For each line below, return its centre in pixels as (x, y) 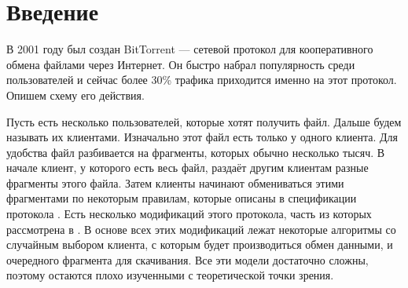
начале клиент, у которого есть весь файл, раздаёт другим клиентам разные (187, 168)
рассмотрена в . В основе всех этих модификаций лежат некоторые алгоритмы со (201, 229)
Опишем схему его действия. (75, 95)
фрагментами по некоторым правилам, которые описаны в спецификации (182, 198)
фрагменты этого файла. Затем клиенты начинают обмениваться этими (175, 182)
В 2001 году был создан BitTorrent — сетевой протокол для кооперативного (190, 49)
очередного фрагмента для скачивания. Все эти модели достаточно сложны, (187, 259)
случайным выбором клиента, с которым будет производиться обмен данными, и (200, 244)
